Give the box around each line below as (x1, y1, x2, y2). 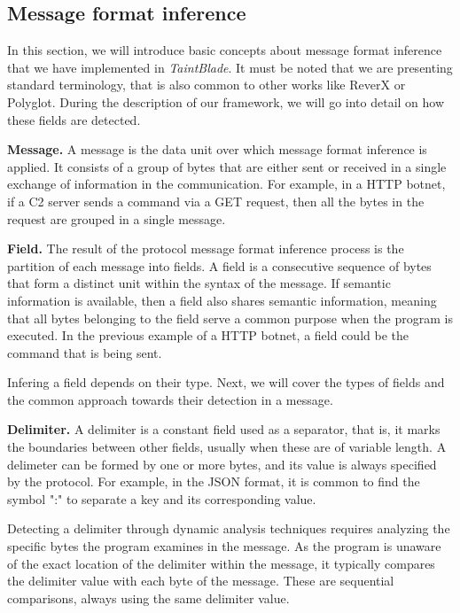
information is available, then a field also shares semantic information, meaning (7, 291, 437, 309)
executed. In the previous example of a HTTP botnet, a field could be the (7, 326, 409, 345)
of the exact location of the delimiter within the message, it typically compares (7, 554, 435, 572)
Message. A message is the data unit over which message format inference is (7, 140, 427, 159)
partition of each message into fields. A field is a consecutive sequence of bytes (7, 256, 432, 275)
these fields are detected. (7, 110, 141, 128)
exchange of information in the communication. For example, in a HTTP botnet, (7, 175, 446, 193)
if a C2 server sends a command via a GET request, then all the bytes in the (7, 191, 425, 210)
